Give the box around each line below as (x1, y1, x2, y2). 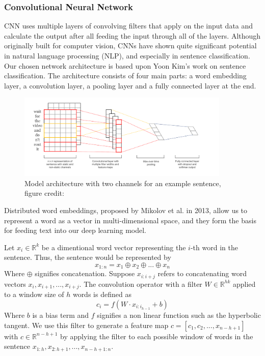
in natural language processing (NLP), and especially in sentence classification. (4, 50, 250, 61)
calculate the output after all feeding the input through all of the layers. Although (4, 30, 261, 41)
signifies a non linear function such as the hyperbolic (97, 309, 261, 320)
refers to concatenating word (157, 268, 247, 279)
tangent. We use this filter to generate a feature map (4, 319, 169, 330)
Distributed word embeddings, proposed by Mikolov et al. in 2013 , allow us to (4, 205, 248, 216)
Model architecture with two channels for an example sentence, (24, 177, 221, 188)
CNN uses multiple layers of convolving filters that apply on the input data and (4, 20, 253, 31)
